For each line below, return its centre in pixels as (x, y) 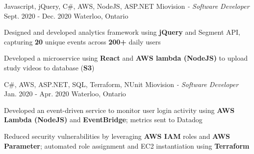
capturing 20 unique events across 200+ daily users (82, 41)
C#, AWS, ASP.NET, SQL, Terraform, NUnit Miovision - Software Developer (121, 84)
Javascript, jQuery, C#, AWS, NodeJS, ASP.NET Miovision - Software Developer (127, 6)
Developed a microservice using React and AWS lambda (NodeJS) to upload (126, 58)
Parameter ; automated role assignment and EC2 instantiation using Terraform (127, 145)
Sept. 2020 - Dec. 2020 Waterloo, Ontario (66, 15)
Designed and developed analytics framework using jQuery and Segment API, (122, 32)
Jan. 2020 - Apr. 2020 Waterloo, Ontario (65, 94)
